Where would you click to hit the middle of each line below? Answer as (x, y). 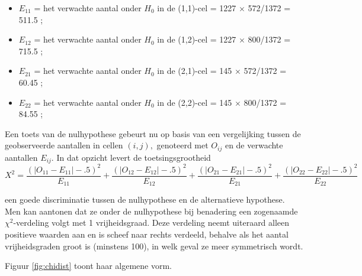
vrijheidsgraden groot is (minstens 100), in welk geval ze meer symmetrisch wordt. (154, 246)
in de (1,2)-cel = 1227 (197, 39)
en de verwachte (254, 145)
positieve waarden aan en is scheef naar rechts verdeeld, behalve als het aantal (147, 234)
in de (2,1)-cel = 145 (195, 71)
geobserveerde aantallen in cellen (64, 145)
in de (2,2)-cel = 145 (195, 102)
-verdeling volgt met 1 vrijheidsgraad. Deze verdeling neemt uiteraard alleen (151, 223)
